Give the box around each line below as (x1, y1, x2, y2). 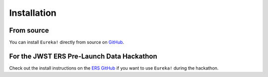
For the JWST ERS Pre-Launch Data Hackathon (9, 52, 157, 60)
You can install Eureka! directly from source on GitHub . (9, 39, 124, 45)
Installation (9, 7, 57, 18)
